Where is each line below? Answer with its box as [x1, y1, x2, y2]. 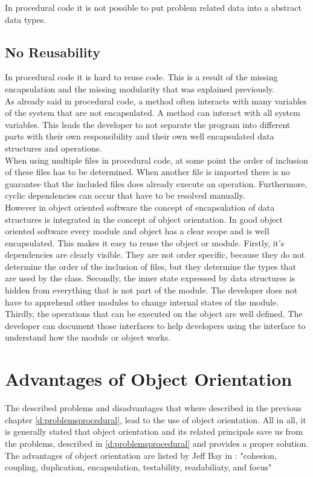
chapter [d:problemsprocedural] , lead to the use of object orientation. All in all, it [5, 413, 306, 426]
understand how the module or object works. [5, 331, 171, 344]
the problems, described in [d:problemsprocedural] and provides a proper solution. [5, 437, 309, 449]
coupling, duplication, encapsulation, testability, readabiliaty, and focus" [5, 461, 272, 473]
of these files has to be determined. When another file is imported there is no [5, 165, 290, 178]
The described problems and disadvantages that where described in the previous [5, 402, 302, 414]
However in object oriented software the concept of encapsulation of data [5, 200, 275, 213]
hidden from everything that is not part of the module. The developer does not [5, 284, 298, 296]
